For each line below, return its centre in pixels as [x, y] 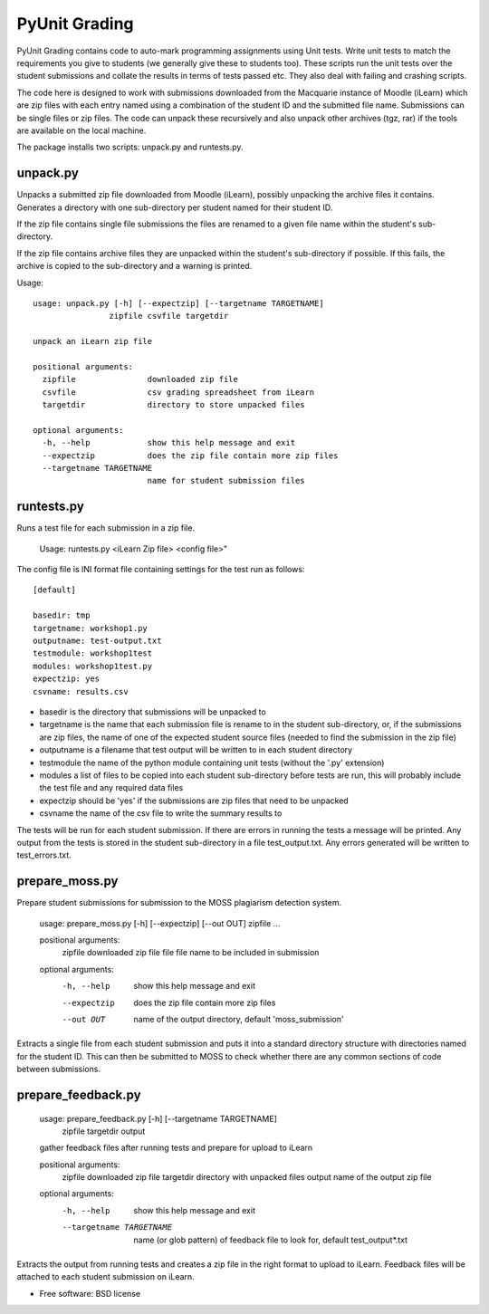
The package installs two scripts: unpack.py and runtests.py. [130, 147]
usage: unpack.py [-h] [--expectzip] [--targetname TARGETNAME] [179, 303]
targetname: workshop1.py [91, 628]
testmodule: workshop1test [93, 653]
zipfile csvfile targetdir [169, 316]
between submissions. [59, 1069]
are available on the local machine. [81, 130]
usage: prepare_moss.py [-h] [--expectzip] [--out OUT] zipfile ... [160, 923]
